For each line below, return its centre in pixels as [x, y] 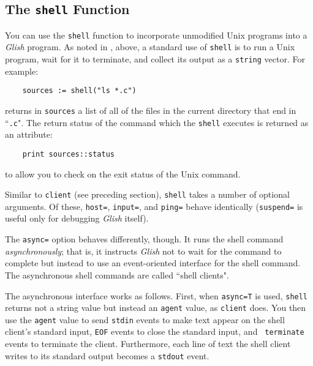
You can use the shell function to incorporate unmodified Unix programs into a [156, 35]
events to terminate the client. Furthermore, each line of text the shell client [148, 344]
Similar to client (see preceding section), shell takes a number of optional [147, 194]
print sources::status [68, 154]
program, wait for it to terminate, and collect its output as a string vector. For [155, 59]
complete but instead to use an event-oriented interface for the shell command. [153, 263]
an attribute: [29, 134]
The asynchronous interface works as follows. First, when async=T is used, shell [156, 295]
